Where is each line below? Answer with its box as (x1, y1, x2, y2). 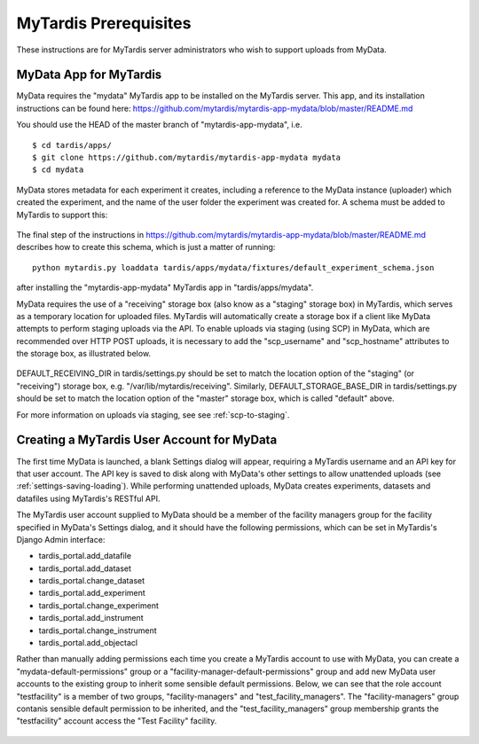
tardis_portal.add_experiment (38, 588, 145, 599)
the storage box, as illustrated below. (16, 349, 151, 359)
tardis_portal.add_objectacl (38, 638, 137, 648)
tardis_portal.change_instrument (38, 625, 157, 636)
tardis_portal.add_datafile (38, 551, 132, 561)
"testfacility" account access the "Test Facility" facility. (16, 716, 217, 726)
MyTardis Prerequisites (16, 13, 192, 33)
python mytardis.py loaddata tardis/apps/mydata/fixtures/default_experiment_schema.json (32, 262, 435, 272)
